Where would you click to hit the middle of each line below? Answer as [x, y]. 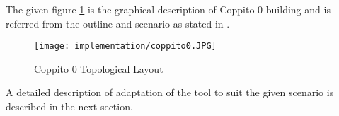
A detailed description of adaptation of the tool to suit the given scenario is [170, 92]
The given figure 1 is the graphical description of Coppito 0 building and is [168, 9]
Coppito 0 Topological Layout [99, 68]
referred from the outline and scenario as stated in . [118, 23]
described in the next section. [69, 106]
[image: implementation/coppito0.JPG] [125, 46]
